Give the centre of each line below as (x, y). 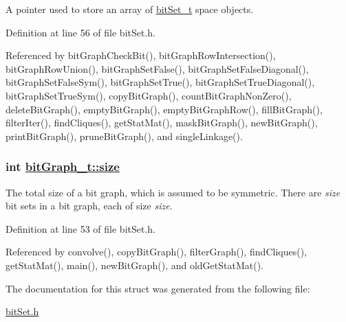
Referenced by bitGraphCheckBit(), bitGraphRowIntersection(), (141, 55)
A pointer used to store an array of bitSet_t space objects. (130, 9)
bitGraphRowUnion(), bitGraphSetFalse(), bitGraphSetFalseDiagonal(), (157, 68)
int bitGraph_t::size (63, 166)
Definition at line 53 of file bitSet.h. (81, 228)
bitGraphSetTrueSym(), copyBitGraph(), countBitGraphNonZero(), (149, 95)
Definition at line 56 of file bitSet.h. (81, 32)
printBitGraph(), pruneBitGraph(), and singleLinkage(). (124, 136)
